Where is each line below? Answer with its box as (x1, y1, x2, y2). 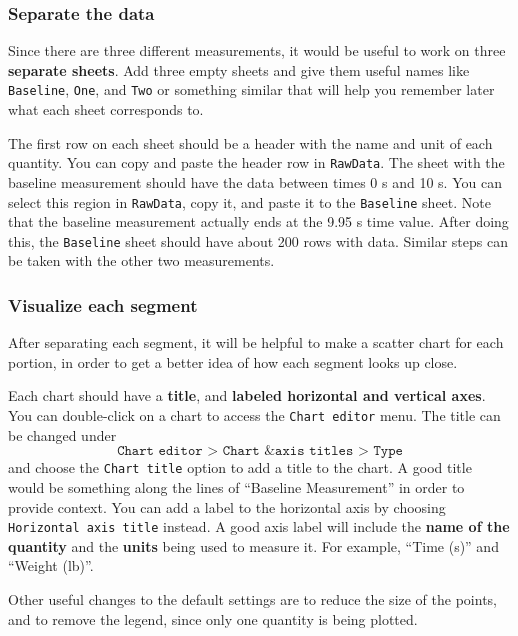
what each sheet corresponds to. (8, 99, 204, 120)
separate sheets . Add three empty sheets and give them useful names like (8, 59, 470, 80)
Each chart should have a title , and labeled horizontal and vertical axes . (8, 385, 486, 406)
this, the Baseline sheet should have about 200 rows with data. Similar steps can (8, 230, 508, 251)
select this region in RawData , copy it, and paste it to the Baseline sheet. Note (8, 191, 491, 212)
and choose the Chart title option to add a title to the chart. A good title (8, 457, 472, 478)
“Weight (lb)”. (8, 555, 94, 576)
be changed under (8, 424, 117, 445)
